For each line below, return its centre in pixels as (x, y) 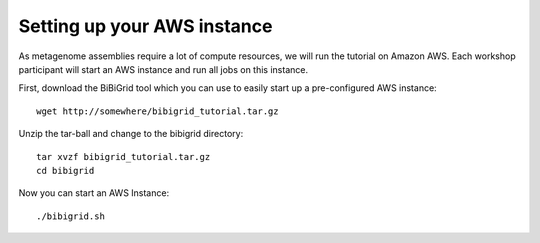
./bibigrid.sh (70, 216)
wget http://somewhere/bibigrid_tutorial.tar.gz (157, 111)
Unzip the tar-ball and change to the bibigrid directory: (131, 134)
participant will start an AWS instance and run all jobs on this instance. (163, 69)
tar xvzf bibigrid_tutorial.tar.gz (123, 156)
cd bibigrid (65, 170)
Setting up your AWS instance (145, 26)
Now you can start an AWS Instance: (94, 193)
